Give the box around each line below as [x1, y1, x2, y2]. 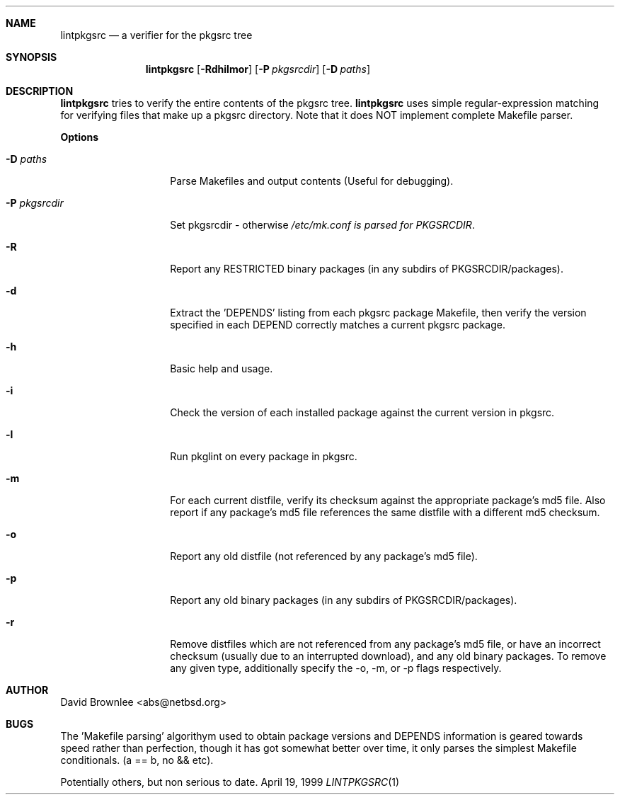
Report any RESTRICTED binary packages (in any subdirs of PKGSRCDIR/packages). [170, 263, 563, 275]
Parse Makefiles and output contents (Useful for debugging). [170, 175, 454, 187]
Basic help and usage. [170, 362, 273, 375]
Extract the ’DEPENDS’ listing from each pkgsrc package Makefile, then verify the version [170, 307, 587, 319]
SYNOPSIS [6, 51, 57, 63]
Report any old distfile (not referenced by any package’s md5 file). [170, 550, 478, 562]
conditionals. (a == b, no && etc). [60, 754, 214, 766]
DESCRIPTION [6, 85, 74, 97]
